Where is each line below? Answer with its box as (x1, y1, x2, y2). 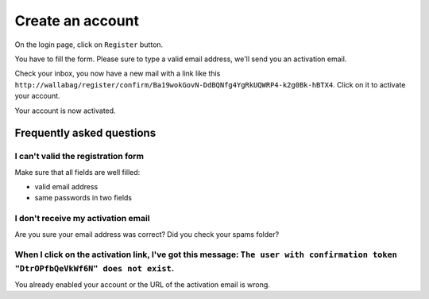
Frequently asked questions (14, 126, 157, 140)
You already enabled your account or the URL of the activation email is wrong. (14, 279, 270, 289)
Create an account (14, 12, 139, 29)
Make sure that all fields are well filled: (14, 167, 141, 177)
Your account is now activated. (14, 106, 116, 115)
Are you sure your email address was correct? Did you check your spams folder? (14, 229, 280, 239)
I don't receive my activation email (14, 213, 150, 224)
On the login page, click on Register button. (14, 40, 164, 49)
